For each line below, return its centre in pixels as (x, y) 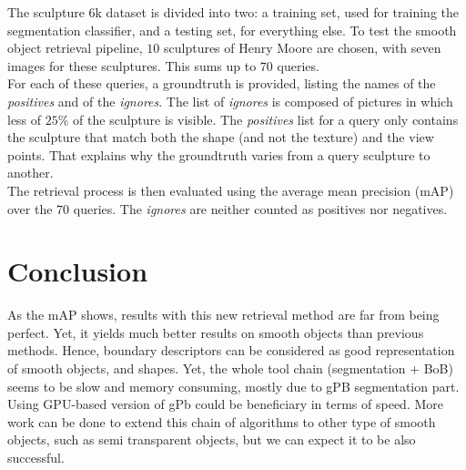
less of (25, 119)
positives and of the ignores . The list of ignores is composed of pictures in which (230, 101)
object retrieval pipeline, (75, 48)
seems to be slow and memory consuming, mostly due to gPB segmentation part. (233, 386)
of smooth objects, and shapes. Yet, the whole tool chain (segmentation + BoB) (230, 368)
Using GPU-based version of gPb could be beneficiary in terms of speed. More (225, 404)
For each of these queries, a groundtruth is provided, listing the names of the (222, 83)
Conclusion (78, 271)
